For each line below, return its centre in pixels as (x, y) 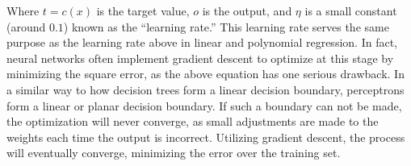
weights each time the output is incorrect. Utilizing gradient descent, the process (206, 137)
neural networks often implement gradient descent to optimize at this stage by (200, 58)
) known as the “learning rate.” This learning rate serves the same (226, 26)
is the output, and (247, 10)
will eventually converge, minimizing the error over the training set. (174, 153)
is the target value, (143, 10)
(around (26, 26)
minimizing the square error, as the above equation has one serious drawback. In (205, 74)
